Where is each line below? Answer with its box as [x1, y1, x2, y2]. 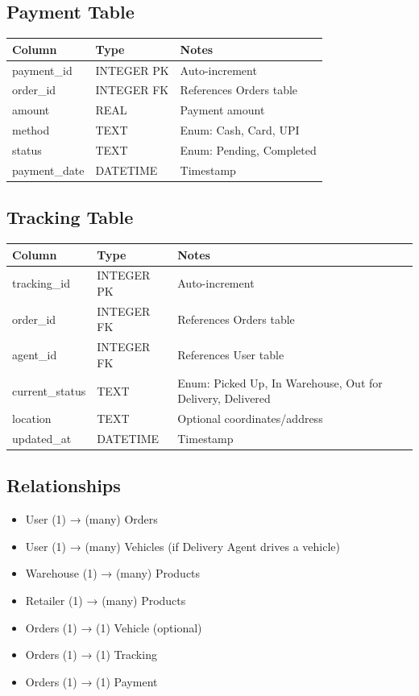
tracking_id [12, 275, 71, 292]
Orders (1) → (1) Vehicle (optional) [25, 619, 202, 636]
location [12, 410, 52, 427]
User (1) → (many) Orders [25, 511, 158, 528]
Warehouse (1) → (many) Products [25, 565, 201, 582]
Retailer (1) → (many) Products [25, 592, 186, 609]
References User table [177, 346, 284, 363]
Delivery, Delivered [177, 390, 271, 407]
